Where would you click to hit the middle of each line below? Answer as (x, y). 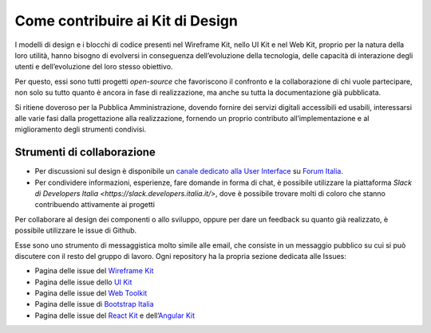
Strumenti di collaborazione (85, 153)
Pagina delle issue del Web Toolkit (91, 293)
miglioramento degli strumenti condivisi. (81, 129)
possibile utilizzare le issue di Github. (76, 230)
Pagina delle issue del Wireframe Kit (94, 271)
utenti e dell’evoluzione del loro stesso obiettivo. (94, 67)
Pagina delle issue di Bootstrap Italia (95, 304)
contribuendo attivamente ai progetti (95, 205)
